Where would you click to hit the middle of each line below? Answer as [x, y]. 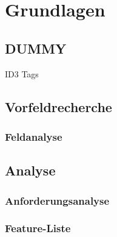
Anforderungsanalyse [57, 200]
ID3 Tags [22, 73]
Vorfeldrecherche [59, 106]
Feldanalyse [34, 136]
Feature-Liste [38, 228]
